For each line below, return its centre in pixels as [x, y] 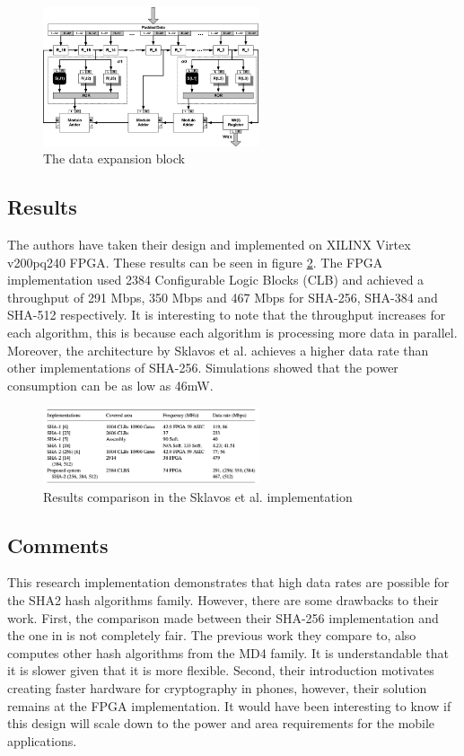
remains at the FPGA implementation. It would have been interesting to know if [229, 705]
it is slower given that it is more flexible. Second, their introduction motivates [221, 670]
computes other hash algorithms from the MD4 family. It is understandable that [228, 652]
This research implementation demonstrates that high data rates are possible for [228, 582]
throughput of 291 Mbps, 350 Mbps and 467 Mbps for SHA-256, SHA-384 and [223, 297]
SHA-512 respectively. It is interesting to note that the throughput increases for [227, 315]
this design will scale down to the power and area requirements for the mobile [221, 723]
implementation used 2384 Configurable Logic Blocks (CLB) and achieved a [216, 280]
